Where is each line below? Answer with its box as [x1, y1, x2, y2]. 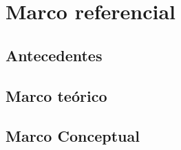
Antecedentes [6, 44, 103, 65]
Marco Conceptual [6, 125, 140, 147]
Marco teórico [6, 85, 107, 106]
